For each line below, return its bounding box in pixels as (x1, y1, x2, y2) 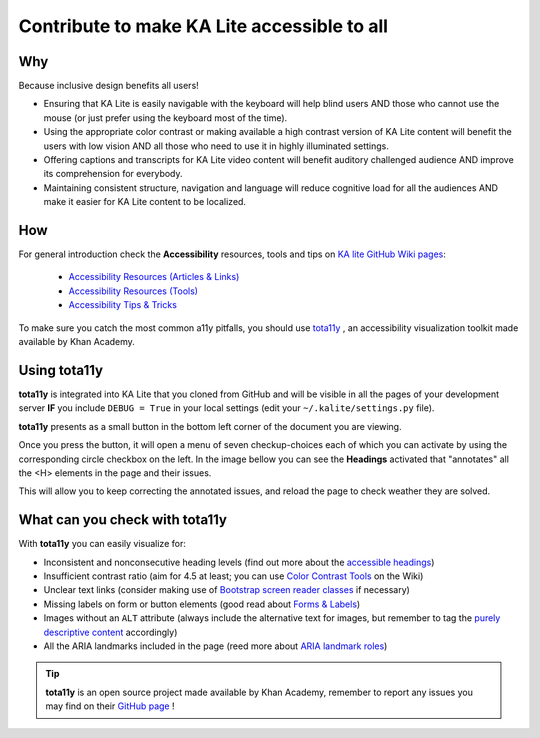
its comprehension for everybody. (43, 168, 184, 180)
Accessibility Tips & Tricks (68, 299, 177, 311)
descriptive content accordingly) (43, 626, 178, 638)
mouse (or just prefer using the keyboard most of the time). (43, 111, 288, 124)
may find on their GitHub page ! (45, 700, 175, 712)
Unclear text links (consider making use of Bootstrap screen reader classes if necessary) (43, 584, 410, 596)
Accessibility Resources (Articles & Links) (68, 271, 240, 283)
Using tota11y (18, 361, 104, 379)
